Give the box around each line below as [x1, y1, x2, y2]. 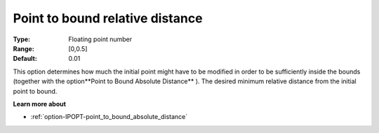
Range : [13, 44, 34, 52]
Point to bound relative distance [13, 10, 203, 26]
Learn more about [13, 99, 67, 108]
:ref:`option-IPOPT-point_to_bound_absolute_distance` [30, 113, 188, 121]
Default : [13, 55, 38, 63]
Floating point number [68, 35, 133, 43]
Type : [13, 35, 31, 43]
